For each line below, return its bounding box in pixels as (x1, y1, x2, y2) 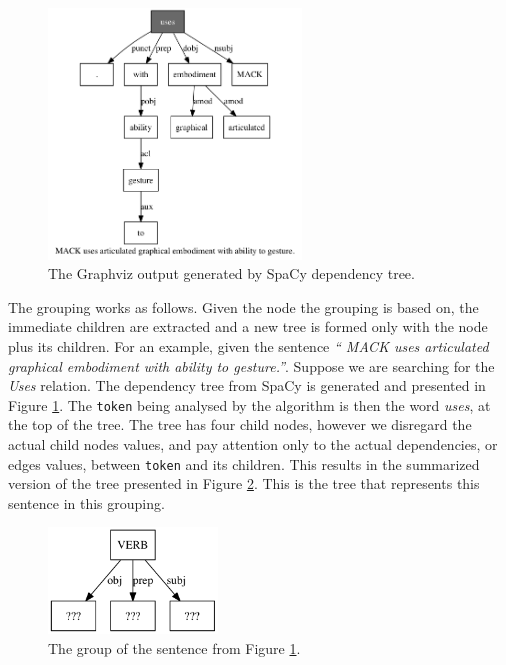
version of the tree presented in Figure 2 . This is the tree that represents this (8, 473, 480, 494)
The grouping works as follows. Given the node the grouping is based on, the (8, 296, 479, 317)
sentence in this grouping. (8, 492, 165, 513)
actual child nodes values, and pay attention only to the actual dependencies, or (8, 434, 498, 455)
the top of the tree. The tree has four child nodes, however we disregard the (8, 414, 472, 435)
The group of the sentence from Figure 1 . (48, 637, 301, 658)
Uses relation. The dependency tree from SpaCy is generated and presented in (8, 375, 486, 396)
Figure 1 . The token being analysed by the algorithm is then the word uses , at (8, 394, 491, 415)
